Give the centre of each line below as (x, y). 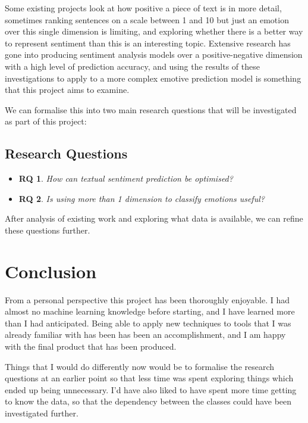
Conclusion (51, 271)
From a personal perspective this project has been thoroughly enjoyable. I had (147, 299)
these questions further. (48, 230)
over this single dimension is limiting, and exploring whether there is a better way (154, 31)
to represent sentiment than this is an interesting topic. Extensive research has (148, 43)
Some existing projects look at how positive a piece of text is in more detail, (143, 8)
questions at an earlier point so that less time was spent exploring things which (149, 378)
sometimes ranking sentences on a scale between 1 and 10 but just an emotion (147, 19)
